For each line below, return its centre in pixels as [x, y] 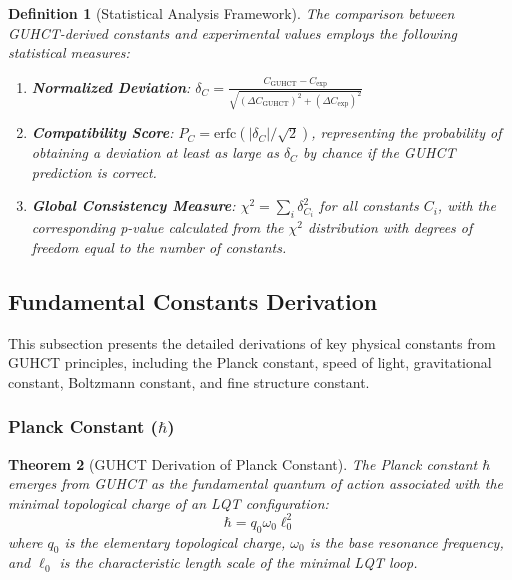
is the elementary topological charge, [175, 541]
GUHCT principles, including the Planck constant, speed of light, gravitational [250, 362]
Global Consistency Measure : [133, 205]
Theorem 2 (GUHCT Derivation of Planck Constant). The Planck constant [243, 463]
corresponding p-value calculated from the [157, 227]
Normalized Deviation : [111, 86]
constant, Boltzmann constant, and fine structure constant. [189, 381]
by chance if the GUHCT [379, 152]
